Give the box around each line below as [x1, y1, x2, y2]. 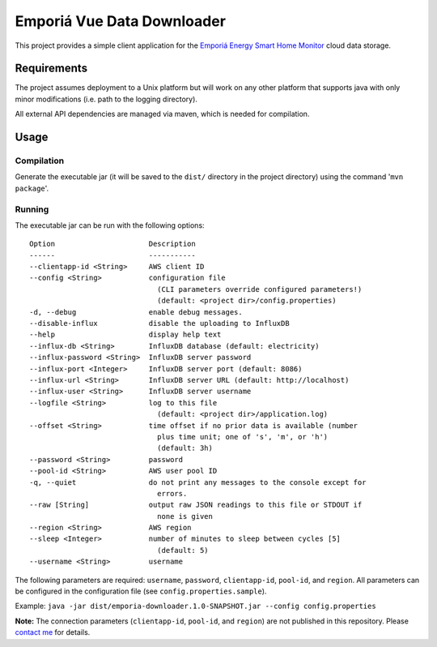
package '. [15, 183, 49, 193]
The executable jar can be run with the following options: [15, 220, 206, 230]
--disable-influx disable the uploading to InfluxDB [29, 319, 291, 328]
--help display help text [29, 330, 222, 340]
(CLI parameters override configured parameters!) [156, 285, 363, 294]
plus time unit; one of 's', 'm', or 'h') [156, 432, 329, 441]
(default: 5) [156, 546, 210, 555]
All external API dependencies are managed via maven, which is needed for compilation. [15, 109, 310, 119]
